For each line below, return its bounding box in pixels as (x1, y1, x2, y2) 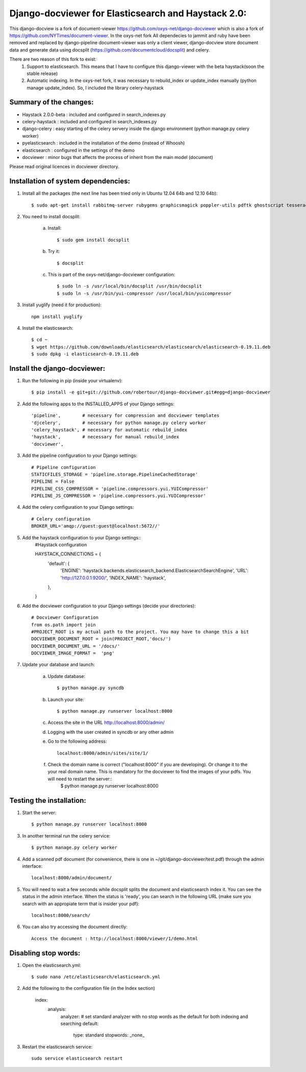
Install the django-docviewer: (9, 364, 106, 373)
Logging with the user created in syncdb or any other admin (47, 729, 174, 735)
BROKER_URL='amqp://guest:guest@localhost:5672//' (31, 523, 161, 529)
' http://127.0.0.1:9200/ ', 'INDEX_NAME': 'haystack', (60, 574, 166, 581)
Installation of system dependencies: (9, 177, 130, 186)
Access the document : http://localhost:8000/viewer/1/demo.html (31, 935, 198, 942)
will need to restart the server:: (47, 775, 112, 782)
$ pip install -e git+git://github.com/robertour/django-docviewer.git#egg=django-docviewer (31, 389, 271, 395)
